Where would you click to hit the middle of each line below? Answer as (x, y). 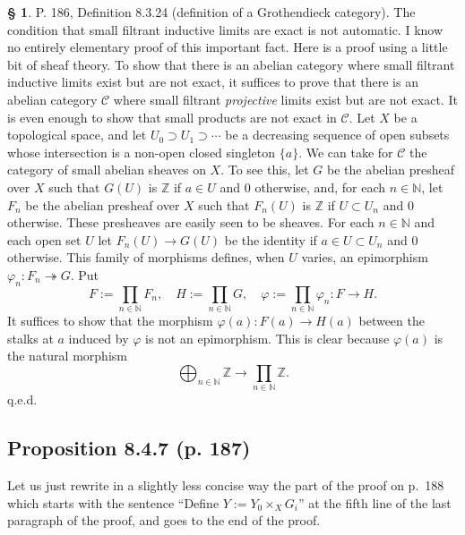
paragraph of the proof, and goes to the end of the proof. (164, 520)
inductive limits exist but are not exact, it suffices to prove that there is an (213, 82)
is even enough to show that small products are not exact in (172, 117)
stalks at (30, 338)
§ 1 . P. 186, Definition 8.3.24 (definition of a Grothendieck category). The (211, 12)
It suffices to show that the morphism (110, 321)
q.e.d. (22, 399)
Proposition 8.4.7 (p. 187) (129, 448)
